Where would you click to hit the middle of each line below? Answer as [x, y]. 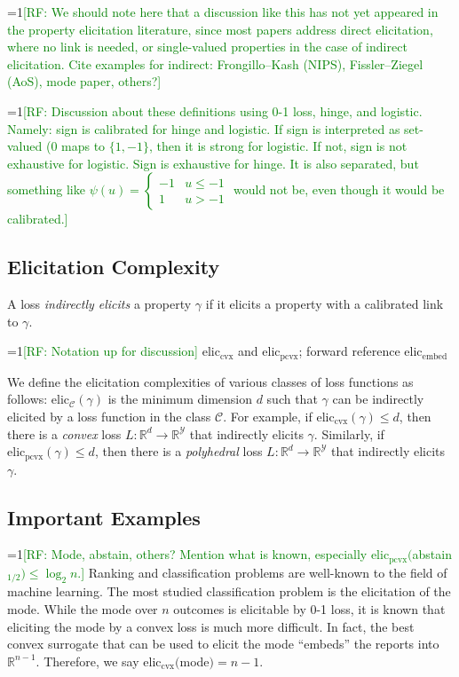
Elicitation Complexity [114, 267]
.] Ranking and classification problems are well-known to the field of [262, 572]
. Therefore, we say [87, 661]
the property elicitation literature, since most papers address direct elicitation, [220, 29]
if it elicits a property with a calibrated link [324, 304]
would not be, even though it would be [339, 189]
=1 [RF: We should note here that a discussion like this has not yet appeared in [223, 12]
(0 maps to [75, 146]
